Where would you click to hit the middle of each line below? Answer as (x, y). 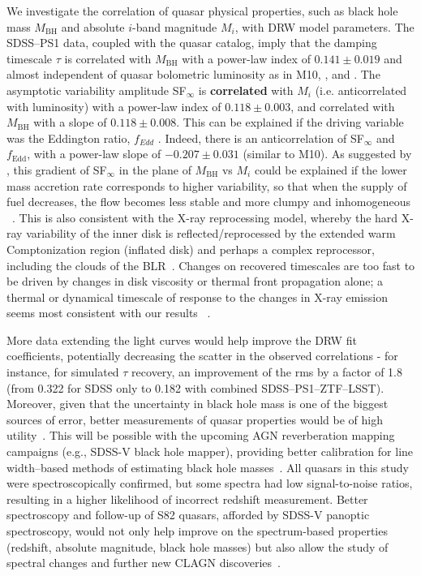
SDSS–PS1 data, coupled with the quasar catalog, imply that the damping (192, 43)
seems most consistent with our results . (109, 313)
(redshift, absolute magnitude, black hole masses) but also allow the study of (198, 546)
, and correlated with (343, 106)
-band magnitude (175, 26)
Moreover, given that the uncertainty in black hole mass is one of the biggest (198, 404)
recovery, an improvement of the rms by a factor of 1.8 (267, 372)
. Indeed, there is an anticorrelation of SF (261, 138)
